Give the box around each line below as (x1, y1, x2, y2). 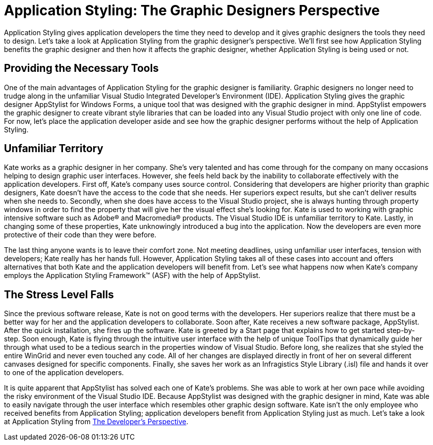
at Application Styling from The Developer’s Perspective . (4, 417, 188, 426)
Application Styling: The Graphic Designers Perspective (4, 2, 380, 19)
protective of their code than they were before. (4, 230, 157, 239)
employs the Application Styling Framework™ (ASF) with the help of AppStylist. (4, 271, 261, 280)
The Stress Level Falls (4, 288, 114, 301)
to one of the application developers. (4, 368, 124, 377)
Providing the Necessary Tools (4, 62, 159, 75)
